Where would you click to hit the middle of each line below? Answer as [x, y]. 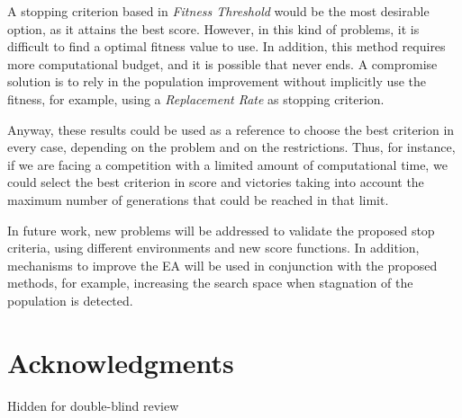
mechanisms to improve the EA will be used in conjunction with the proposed [222, 265]
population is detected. [70, 300]
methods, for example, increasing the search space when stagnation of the [210, 283]
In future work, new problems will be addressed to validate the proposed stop [221, 230]
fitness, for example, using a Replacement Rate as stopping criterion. [196, 98]
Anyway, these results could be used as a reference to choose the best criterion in [231, 129]
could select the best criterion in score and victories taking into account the [216, 182]
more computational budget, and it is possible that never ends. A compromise [222, 63]
